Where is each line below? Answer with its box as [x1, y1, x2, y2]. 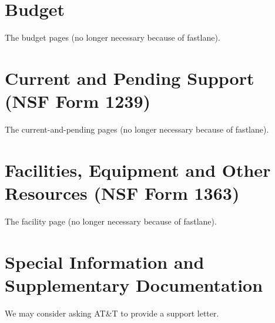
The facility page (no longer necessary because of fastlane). [5, 215, 217, 227]
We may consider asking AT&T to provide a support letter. [5, 306, 219, 319]
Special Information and [5, 249, 204, 273]
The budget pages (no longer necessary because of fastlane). [5, 31, 220, 44]
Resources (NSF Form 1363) [5, 181, 240, 205]
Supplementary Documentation [5, 272, 263, 296]
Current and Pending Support [5, 65, 254, 90]
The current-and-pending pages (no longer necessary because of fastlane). [5, 123, 269, 136]
